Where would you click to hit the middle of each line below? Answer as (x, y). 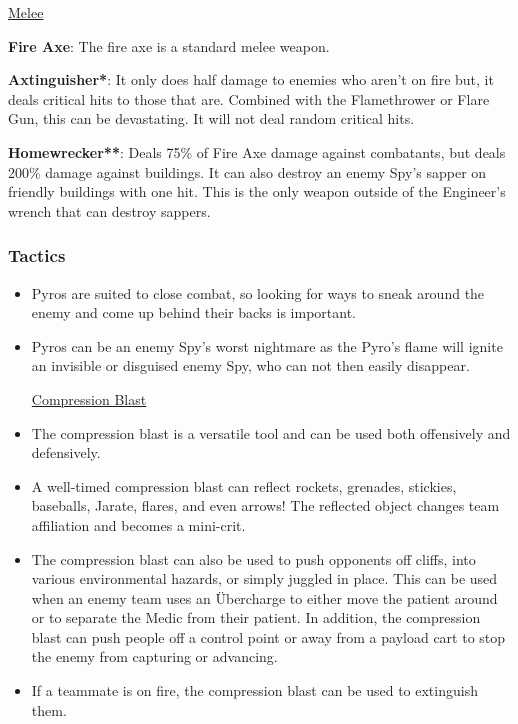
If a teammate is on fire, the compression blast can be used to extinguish (254, 690)
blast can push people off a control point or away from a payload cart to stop (268, 636)
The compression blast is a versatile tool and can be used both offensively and (271, 432)
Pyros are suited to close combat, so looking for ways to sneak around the (258, 292)
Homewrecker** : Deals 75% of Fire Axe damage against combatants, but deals (257, 151)
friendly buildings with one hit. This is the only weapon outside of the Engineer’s (257, 191)
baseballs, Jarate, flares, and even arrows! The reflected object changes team (265, 505)
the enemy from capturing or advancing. (154, 656)
